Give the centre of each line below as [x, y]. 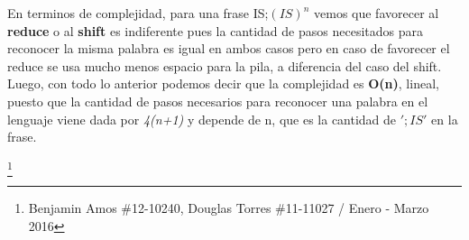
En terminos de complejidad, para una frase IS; [138, 13]
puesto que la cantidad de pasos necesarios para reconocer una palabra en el [218, 101]
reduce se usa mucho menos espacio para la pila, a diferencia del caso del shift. [225, 65]
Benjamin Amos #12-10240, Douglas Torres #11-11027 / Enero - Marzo [229, 208]
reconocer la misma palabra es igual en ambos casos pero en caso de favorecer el [229, 48]
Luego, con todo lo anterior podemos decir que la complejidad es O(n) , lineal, [223, 83]
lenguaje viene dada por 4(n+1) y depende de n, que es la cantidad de [202, 119]
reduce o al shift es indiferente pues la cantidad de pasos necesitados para [215, 30]
